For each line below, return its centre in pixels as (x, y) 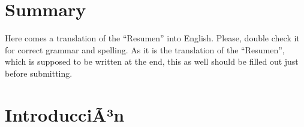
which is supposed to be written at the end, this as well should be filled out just (152, 61)
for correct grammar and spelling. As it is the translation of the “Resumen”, (145, 49)
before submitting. (39, 73)
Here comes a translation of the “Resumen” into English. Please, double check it (152, 38)
